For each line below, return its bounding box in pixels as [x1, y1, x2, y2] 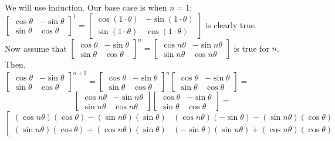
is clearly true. [205, 18, 257, 31]
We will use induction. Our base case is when [5, 1, 167, 13]
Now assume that [5, 42, 67, 54]
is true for [234, 42, 269, 54]
